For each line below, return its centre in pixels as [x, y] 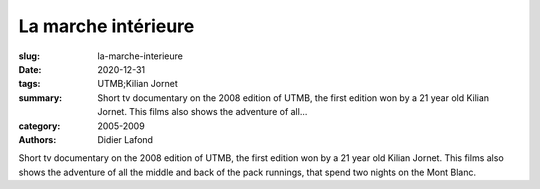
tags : [29, 84]
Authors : [37, 139]
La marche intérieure [106, 26]
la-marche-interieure [140, 56]
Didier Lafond [125, 139]
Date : [30, 69]
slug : [29, 56]
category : [39, 126]
